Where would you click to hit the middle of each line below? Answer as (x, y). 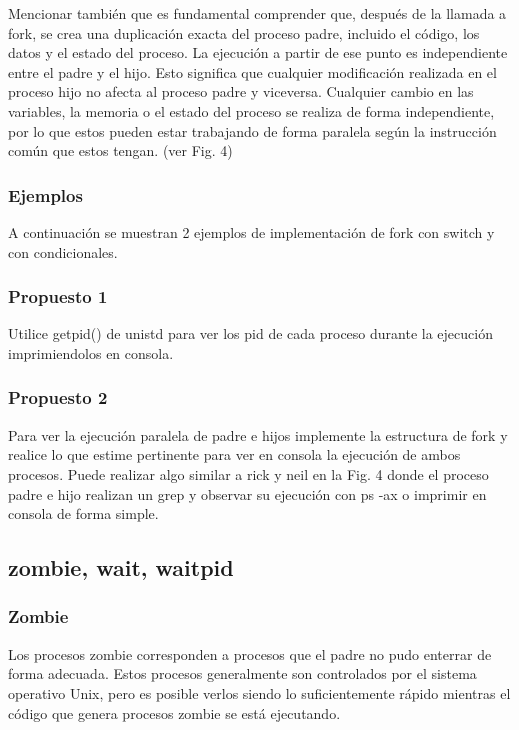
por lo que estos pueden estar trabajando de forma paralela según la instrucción (252, 130)
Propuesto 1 (58, 296)
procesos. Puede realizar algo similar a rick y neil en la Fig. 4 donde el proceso (248, 473)
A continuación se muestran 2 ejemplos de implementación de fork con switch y (251, 231)
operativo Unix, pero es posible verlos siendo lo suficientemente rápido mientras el (259, 692)
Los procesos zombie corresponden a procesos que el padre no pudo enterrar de (250, 653)
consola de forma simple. (83, 513)
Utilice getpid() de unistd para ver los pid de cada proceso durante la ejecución (250, 333)
